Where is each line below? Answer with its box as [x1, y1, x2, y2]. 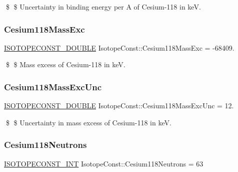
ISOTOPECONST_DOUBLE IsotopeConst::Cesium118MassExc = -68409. [4, 42, 234, 53]
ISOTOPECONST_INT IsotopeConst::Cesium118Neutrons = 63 [4, 158, 203, 168]
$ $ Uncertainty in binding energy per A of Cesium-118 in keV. [5, 2, 201, 12]
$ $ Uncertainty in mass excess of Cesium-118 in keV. [5, 117, 171, 127]
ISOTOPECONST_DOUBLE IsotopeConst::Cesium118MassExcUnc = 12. [4, 100, 234, 111]
